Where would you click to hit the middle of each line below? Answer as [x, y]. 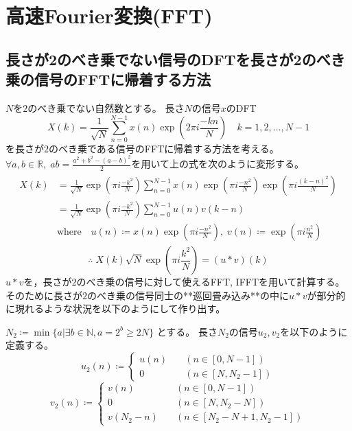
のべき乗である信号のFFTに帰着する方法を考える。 [164, 148]
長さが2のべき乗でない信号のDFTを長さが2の [161, 59]
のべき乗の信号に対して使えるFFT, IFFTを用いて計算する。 [211, 282]
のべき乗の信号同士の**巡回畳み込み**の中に [188, 295]
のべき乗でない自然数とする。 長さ [106, 107]
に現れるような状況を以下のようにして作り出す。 [116, 308]
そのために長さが [44, 295]
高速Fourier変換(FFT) [109, 15]
